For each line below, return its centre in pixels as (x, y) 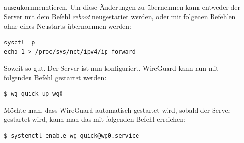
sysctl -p (20, 42)
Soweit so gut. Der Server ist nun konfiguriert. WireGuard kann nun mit (111, 67)
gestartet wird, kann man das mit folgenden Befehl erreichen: (95, 119)
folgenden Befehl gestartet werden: (55, 77)
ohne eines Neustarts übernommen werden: (68, 26)
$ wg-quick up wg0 (33, 94)
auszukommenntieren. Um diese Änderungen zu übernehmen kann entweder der (122, 7)
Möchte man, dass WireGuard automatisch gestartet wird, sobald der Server (117, 109)
